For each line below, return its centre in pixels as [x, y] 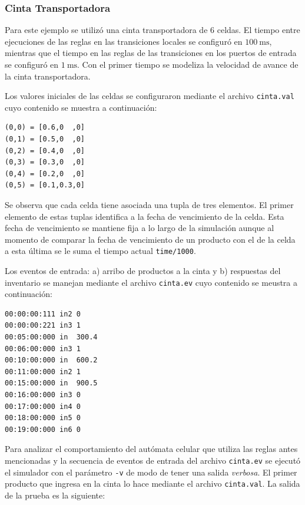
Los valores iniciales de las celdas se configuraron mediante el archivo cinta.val [150, 96]
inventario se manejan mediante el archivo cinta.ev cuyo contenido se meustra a [151, 282]
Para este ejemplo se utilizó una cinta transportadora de [106, 30]
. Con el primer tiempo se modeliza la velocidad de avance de [188, 64]
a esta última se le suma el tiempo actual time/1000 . [100, 251]
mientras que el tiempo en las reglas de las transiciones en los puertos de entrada [151, 53]
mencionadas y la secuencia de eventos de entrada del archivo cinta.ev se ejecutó [153, 460]
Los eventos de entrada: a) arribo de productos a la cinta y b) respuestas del [143, 271]
